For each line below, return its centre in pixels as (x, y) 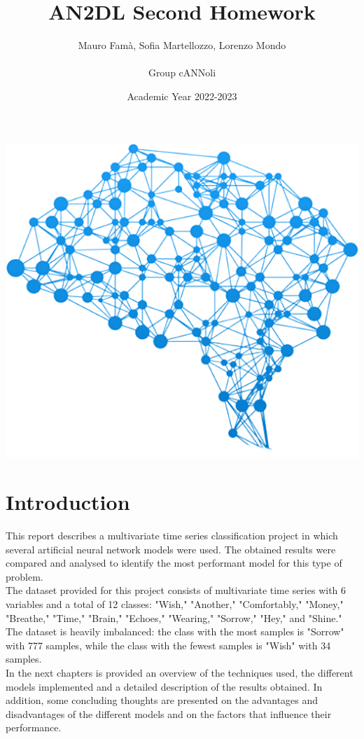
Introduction (68, 502)
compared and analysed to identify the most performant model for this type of (174, 563)
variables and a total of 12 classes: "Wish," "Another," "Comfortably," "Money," (175, 604)
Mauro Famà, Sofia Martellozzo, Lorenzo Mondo (182, 45)
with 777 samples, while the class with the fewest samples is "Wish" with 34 (168, 645)
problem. (24, 576)
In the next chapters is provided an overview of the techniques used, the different (180, 673)
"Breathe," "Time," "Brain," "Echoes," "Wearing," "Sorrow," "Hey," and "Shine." (174, 617)
